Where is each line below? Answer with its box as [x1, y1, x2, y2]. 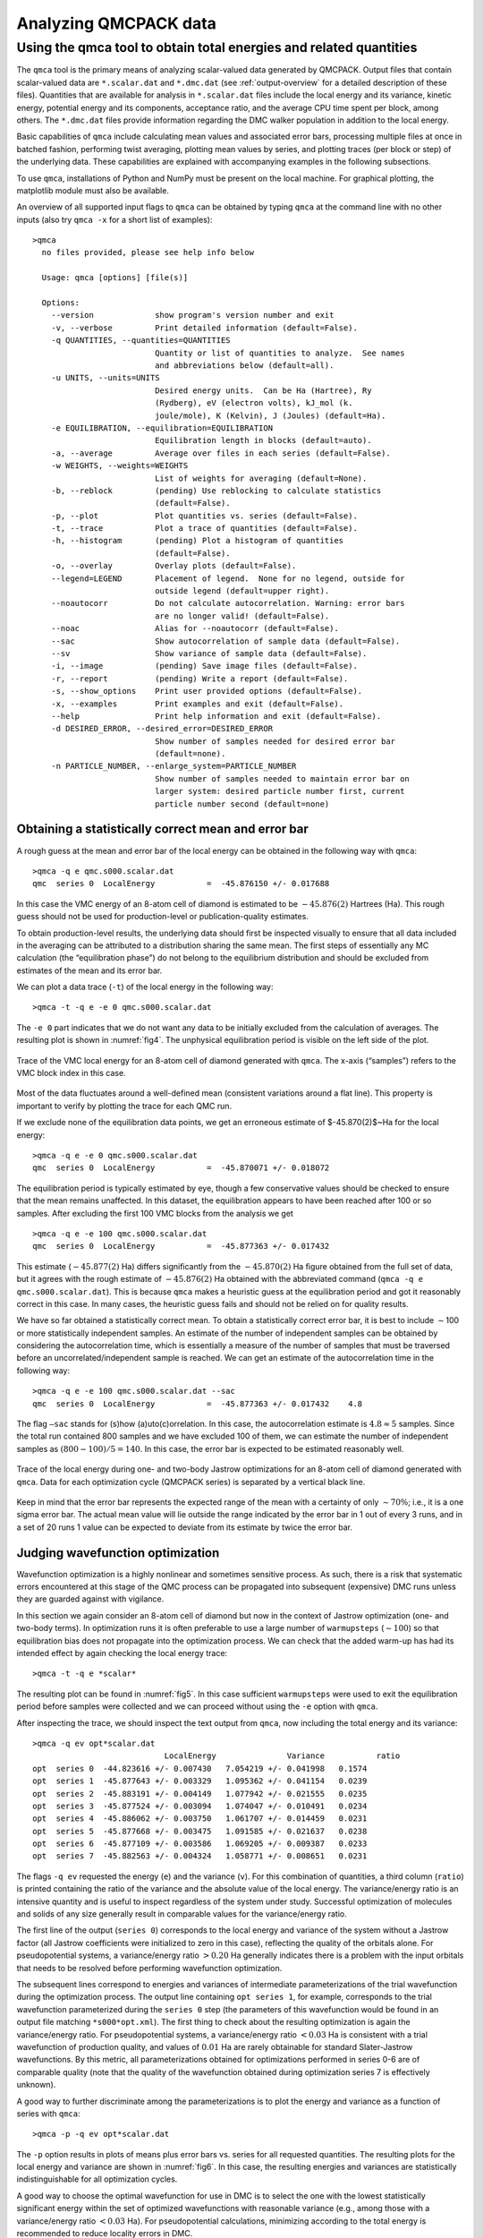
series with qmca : [16, 2108, 80, 2119]
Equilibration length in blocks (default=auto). [155, 435, 372, 446]
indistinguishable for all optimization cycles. [16, 2174, 178, 2184]
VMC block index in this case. [16, 1068, 126, 1079]
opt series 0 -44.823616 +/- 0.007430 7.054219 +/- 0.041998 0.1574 [32, 1764, 368, 1773]
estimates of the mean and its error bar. [16, 965, 163, 976]
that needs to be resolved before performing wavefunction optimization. [16, 1962, 283, 1973]
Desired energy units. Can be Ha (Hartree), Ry [155, 385, 372, 396]
